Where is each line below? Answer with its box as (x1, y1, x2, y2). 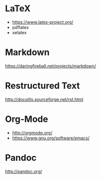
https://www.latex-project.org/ (12, 19, 74, 25)
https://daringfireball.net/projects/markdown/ (5, 63, 96, 69)
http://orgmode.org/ (12, 129, 53, 135)
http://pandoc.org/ (5, 168, 42, 174)
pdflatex (12, 24, 29, 30)
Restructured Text (5, 80, 80, 91)
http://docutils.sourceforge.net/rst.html (5, 96, 84, 102)
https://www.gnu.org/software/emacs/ (12, 135, 90, 141)
